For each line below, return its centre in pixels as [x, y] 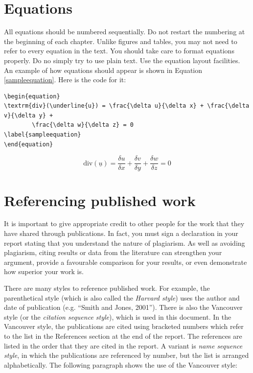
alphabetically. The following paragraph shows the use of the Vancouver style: [121, 364]
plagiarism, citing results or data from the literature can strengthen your [113, 252]
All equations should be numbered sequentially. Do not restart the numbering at [125, 32]
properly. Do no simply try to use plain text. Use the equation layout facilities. [122, 60]
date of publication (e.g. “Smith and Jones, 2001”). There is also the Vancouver [123, 307]
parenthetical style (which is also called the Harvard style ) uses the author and [122, 297]
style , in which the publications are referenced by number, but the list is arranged [126, 355]
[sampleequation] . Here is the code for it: [65, 80]
